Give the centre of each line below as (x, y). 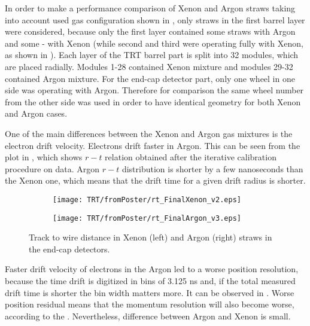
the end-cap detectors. (69, 249)
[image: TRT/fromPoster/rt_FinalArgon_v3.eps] (147, 218)
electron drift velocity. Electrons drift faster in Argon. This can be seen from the (153, 145)
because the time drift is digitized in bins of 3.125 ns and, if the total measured (150, 281)
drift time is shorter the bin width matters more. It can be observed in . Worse (150, 292)
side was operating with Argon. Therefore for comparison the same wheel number (154, 90)
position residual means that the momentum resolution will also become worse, (150, 304)
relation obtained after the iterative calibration (191, 157)
